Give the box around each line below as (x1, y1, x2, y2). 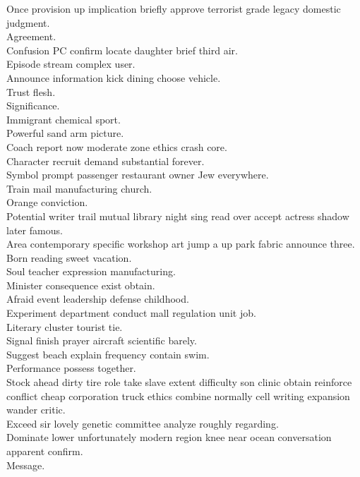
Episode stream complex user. (6, 56, 136, 71)
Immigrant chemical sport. (6, 111, 121, 126)
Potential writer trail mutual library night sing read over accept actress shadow (6, 208, 349, 223)
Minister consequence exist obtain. (6, 277, 155, 292)
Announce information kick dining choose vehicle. (6, 70, 221, 85)
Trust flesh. (6, 84, 56, 99)
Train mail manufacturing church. (6, 181, 152, 195)
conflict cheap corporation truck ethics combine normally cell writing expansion (6, 388, 350, 403)
